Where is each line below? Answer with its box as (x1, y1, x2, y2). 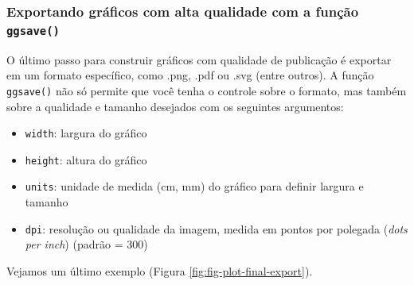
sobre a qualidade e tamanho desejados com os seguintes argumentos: (6, 98, 344, 114)
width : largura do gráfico (25, 125, 147, 141)
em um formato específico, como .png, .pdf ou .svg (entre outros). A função (6, 67, 374, 83)
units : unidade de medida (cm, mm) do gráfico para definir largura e (25, 178, 364, 194)
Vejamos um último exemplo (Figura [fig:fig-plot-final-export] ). (6, 262, 313, 279)
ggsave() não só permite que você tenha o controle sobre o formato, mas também (6, 82, 407, 98)
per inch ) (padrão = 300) (25, 236, 148, 252)
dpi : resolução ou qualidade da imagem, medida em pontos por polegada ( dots (25, 220, 408, 237)
